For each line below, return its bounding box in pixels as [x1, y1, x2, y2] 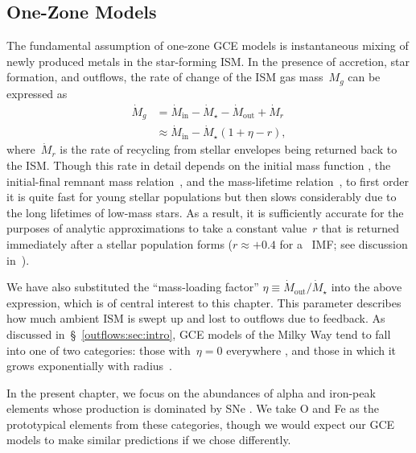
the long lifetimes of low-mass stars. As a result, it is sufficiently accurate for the [6, 204, 404, 220]
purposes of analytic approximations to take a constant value [6, 220, 307, 237]
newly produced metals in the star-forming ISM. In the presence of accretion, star [6, 52, 410, 69]
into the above [331, 278, 402, 295]
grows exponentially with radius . [6, 357, 172, 374]
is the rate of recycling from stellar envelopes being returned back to [60, 141, 397, 158]
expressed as [6, 84, 68, 101]
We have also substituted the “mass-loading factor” [6, 278, 259, 295]
